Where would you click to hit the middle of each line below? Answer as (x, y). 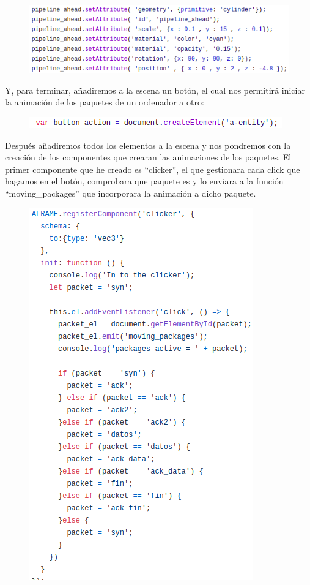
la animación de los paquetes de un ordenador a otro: (105, 102)
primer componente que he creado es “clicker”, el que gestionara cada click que (153, 169)
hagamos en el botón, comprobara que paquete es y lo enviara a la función (144, 181)
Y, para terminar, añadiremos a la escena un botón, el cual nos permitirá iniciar (155, 90)
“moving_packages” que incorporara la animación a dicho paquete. (131, 193)
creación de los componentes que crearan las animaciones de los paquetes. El (148, 157)
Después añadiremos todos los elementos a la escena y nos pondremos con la (148, 145)
